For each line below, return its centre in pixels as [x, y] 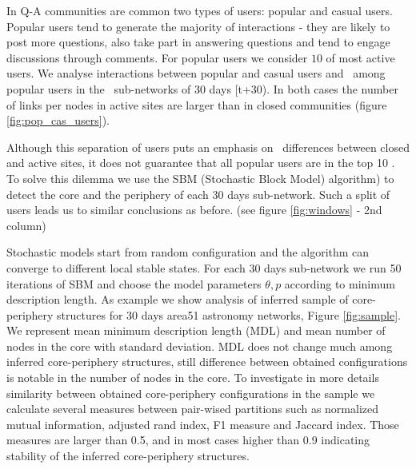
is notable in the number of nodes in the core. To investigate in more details [193, 378]
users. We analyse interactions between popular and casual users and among [196, 73]
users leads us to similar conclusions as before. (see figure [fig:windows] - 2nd [194, 210]
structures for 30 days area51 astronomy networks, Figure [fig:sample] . [229, 314]
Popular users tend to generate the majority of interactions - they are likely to [198, 26]
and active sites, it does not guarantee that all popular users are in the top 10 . [201, 163]
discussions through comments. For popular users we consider [157, 57]
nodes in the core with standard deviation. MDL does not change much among [200, 346]
